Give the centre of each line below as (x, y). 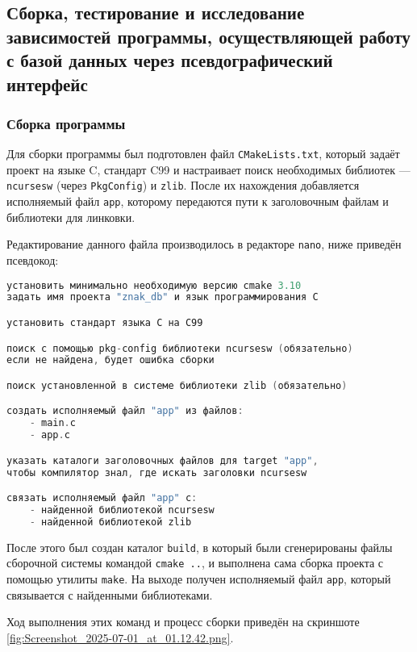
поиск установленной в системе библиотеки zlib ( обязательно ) (177, 385)
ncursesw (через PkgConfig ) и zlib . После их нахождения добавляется (183, 185)
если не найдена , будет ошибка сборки (111, 360)
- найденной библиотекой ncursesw (122, 510)
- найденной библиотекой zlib (111, 522)
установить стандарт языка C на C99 (105, 322)
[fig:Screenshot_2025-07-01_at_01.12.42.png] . (120, 637)
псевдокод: (33, 259)
